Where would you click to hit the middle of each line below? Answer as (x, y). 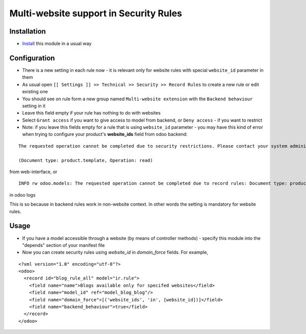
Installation (28, 31)
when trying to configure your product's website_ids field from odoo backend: (105, 134)
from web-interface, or (33, 172)
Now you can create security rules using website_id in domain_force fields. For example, (115, 253)
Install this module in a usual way (57, 44)
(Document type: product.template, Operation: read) (86, 160)
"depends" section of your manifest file (63, 245)
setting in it (34, 106)
